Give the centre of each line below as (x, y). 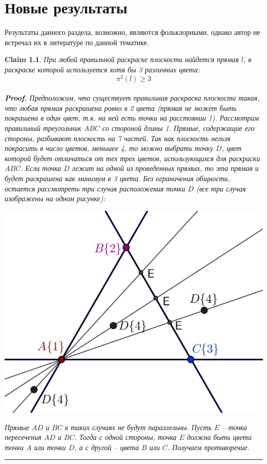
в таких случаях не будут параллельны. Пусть (138, 427)
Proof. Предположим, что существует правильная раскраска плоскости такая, (132, 98)
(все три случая (221, 188)
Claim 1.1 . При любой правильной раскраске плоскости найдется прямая (122, 59)
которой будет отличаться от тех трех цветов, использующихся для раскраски (132, 158)
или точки (50, 447)
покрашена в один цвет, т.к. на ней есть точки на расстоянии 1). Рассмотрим (132, 118)
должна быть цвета (219, 437)
